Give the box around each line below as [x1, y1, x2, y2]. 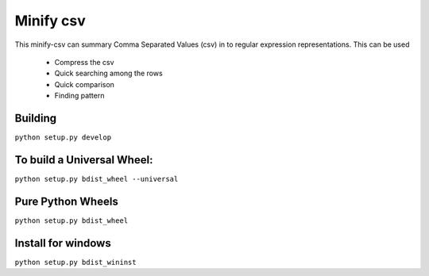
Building [14, 111, 57, 125]
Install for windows [14, 236, 111, 250]
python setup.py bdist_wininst [14, 258, 137, 266]
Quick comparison [54, 79, 115, 89]
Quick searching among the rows [54, 68, 163, 79]
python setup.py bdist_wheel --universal [14, 174, 179, 183]
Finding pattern [54, 91, 105, 101]
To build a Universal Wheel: [14, 153, 153, 167]
